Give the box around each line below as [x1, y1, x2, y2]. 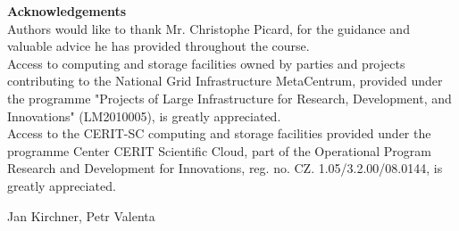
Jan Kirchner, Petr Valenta [7, 206, 155, 225]
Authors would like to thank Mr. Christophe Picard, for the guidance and [7, 19, 410, 37]
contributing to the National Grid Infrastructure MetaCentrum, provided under [7, 71, 443, 90]
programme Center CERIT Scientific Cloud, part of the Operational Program [7, 141, 431, 160]
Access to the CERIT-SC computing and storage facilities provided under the [7, 124, 431, 143]
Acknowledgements [7, 2, 127, 20]
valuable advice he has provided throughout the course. [7, 37, 310, 55]
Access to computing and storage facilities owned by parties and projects [7, 54, 405, 72]
